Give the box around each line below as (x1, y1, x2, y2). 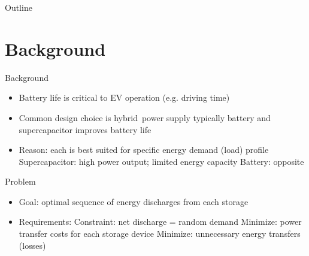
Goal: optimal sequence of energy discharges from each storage (19, 195, 249, 207)
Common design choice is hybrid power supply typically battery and (19, 111, 271, 124)
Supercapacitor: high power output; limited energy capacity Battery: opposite (19, 155, 304, 167)
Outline (5, 1, 32, 13)
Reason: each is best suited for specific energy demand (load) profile (19, 143, 269, 156)
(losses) (19, 239, 46, 251)
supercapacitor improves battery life (19, 123, 152, 135)
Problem (5, 175, 36, 188)
